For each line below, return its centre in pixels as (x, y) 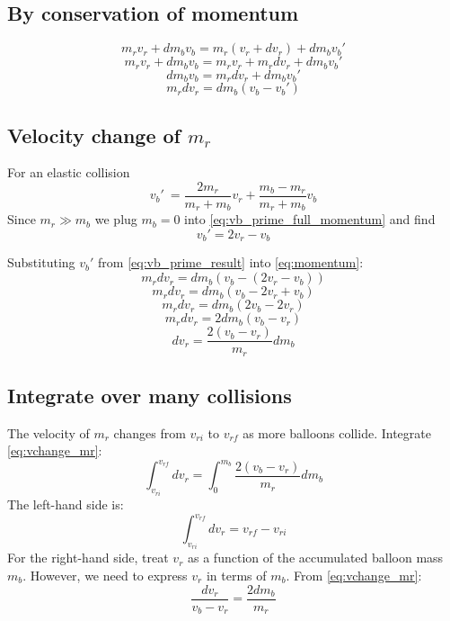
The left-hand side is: (66, 504)
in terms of (236, 576)
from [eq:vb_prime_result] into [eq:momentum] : (231, 262)
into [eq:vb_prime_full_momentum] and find (310, 219)
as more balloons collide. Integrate (337, 432)
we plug (116, 219)
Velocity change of (94, 135)
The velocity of (49, 432)
